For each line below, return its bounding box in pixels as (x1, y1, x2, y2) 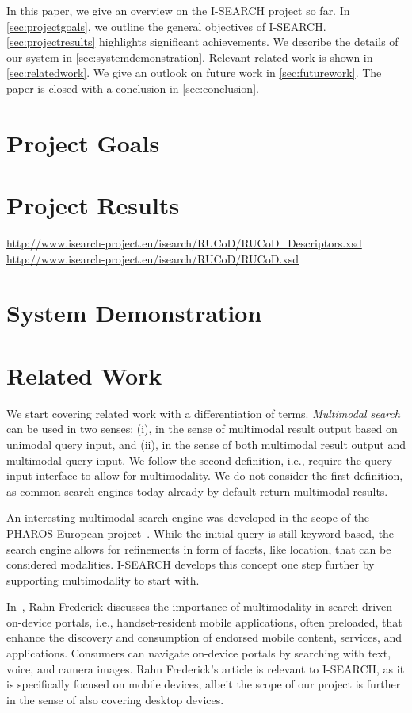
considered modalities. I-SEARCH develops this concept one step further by (6, 556, 375, 573)
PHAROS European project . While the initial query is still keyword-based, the (6, 524, 395, 541)
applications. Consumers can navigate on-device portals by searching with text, (6, 645, 391, 661)
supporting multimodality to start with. (6, 571, 200, 588)
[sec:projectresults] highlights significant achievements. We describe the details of (6, 33, 399, 50)
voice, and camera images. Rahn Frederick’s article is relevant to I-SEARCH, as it (6, 660, 405, 677)
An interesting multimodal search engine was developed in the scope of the (6, 509, 370, 526)
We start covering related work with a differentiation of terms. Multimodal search (6, 404, 400, 421)
